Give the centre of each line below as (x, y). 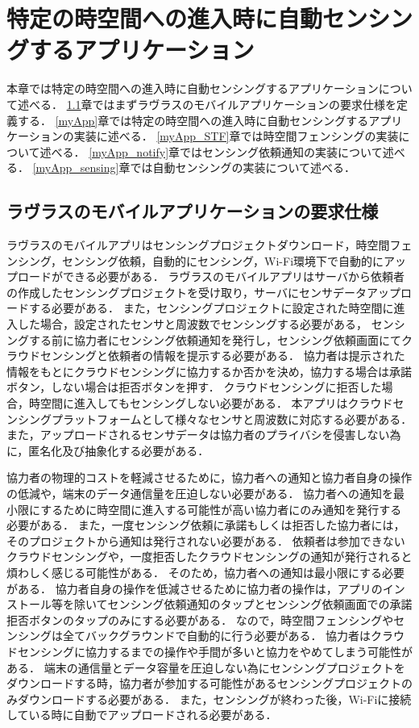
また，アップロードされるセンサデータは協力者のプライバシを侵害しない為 (204, 435)
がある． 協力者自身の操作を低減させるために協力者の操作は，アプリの (195, 588)
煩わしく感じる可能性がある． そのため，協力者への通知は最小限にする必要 (206, 572)
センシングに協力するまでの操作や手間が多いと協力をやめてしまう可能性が (215, 651)
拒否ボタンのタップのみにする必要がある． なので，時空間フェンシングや (200, 619)
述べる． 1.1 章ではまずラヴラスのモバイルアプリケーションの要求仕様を (207, 104)
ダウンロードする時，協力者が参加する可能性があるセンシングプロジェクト (204, 683)
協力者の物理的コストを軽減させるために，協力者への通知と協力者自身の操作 (209, 477)
